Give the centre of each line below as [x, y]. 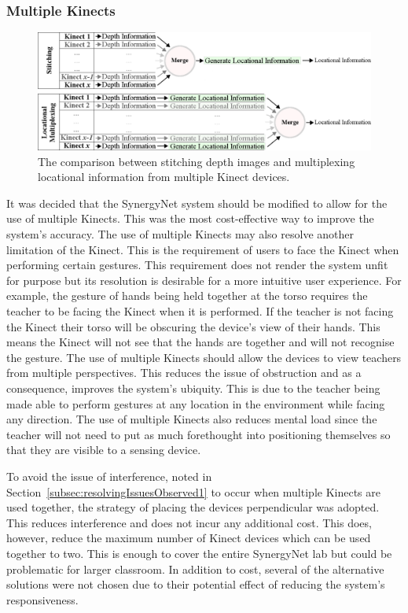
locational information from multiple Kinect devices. [164, 177]
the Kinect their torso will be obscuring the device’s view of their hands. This [193, 326]
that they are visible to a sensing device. [104, 450]
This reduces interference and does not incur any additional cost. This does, [189, 522]
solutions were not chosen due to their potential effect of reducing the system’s [196, 584]
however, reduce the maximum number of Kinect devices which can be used [189, 538]
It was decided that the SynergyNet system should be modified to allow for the [197, 203]
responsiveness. [42, 599]
